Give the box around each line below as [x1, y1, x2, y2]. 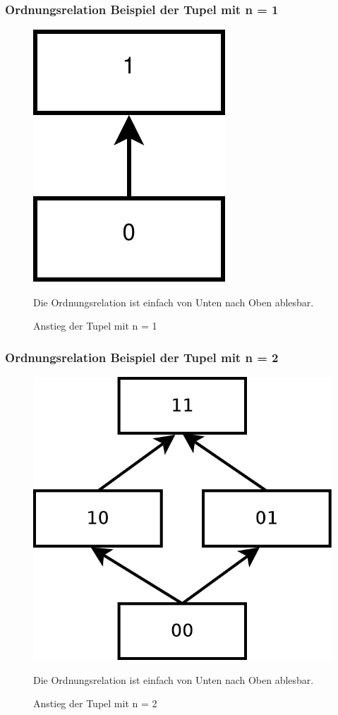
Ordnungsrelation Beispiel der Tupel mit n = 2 [5, 348, 279, 366]
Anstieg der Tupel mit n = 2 [33, 696, 157, 711]
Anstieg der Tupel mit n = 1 [33, 318, 157, 333]
